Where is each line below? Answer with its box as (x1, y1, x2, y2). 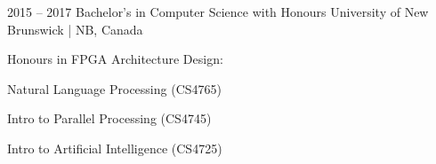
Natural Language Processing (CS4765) (7, 79, 222, 98)
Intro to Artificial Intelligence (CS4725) (7, 138, 222, 157)
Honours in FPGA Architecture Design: (7, 50, 223, 68)
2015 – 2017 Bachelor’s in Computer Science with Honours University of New (7, 3, 429, 20)
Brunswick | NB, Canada (7, 20, 143, 38)
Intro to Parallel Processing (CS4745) (7, 109, 212, 128)
